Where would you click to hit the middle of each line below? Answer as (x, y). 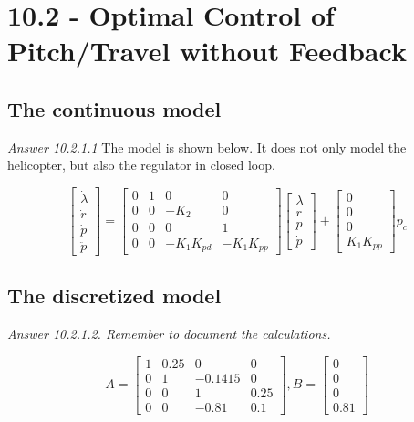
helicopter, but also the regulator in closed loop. (141, 165)
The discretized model (114, 295)
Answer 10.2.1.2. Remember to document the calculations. (169, 334)
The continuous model (114, 108)
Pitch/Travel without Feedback (207, 51)
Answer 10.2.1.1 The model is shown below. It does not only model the (207, 147)
